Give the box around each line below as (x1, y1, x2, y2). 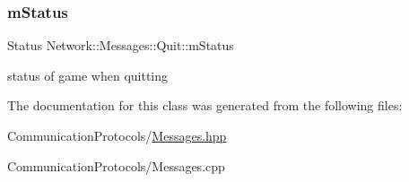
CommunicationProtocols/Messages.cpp (7, 156, 225, 175)
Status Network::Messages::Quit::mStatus (7, 36, 234, 55)
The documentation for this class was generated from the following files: (7, 96, 403, 115)
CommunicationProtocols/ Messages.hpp (7, 126, 227, 144)
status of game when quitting (7, 65, 169, 84)
